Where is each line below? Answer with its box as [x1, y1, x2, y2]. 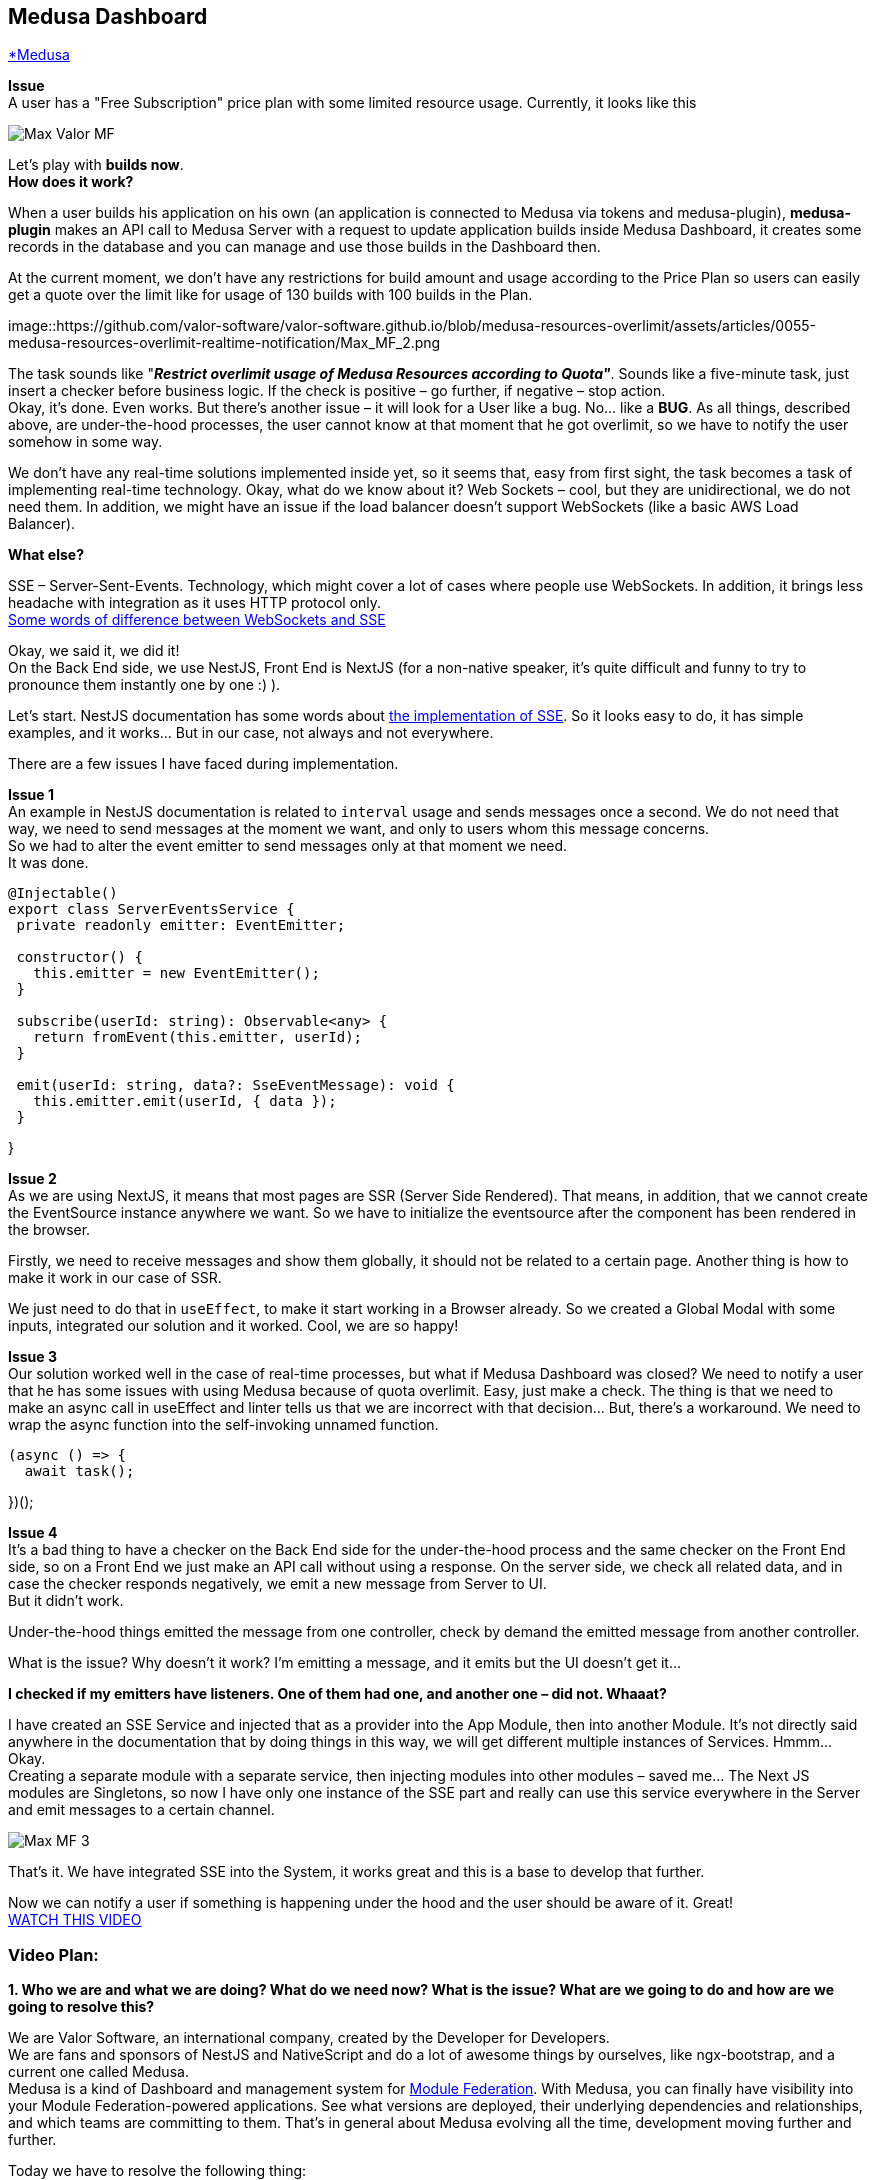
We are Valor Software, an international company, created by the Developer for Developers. [8, 2029, 610, 2047]
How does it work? [8, 173, 134, 191]
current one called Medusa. [8, 2063, 189, 2081]
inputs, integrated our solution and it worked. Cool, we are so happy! [8, 1317, 459, 1335]
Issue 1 [8, 786, 55, 804]
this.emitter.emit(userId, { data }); [33, 1093, 337, 1110]
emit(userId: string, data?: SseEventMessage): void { [16, 1077, 455, 1094]
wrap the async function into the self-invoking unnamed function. [8, 1416, 439, 1434]
